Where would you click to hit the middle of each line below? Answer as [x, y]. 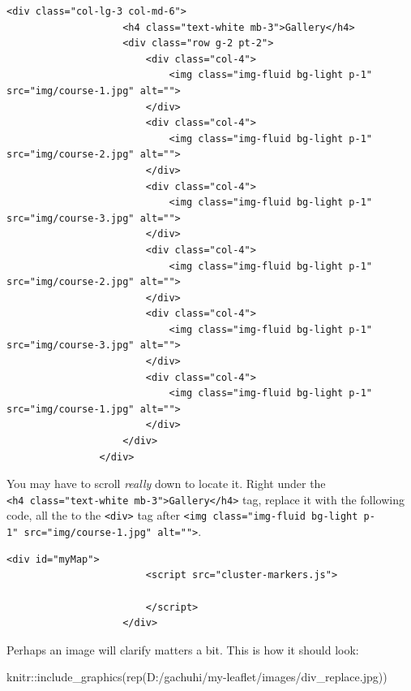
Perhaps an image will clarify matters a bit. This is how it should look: [183, 649]
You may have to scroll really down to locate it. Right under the [166, 484]
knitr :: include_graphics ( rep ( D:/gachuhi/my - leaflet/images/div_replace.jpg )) [197, 677]
